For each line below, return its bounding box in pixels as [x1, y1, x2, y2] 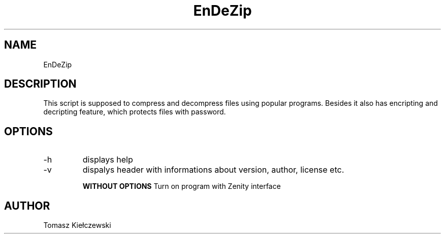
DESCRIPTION [4, 77, 77, 91]
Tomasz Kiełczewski [43, 221, 111, 230]
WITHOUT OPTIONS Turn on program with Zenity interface [82, 182, 281, 191]
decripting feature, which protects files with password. [43, 107, 226, 116]
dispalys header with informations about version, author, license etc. [82, 165, 344, 175]
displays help [82, 154, 133, 165]
